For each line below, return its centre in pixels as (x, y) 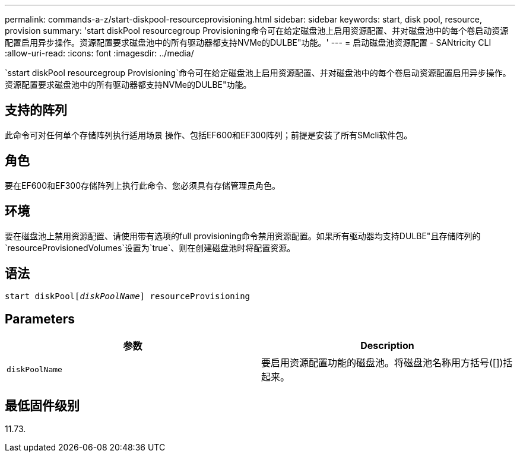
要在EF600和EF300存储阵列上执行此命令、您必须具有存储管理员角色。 (143, 185)
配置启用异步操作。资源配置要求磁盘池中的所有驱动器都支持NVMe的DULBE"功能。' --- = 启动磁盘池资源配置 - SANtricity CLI (248, 42)
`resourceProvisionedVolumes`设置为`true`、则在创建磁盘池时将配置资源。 (150, 247)
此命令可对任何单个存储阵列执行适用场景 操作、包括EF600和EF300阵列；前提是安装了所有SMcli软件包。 (209, 135)
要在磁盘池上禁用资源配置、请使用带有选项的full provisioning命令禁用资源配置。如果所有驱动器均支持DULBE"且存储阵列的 (243, 236)
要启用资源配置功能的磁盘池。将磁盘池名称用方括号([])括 (387, 363)
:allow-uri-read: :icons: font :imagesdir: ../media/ (99, 53)
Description (387, 346)
